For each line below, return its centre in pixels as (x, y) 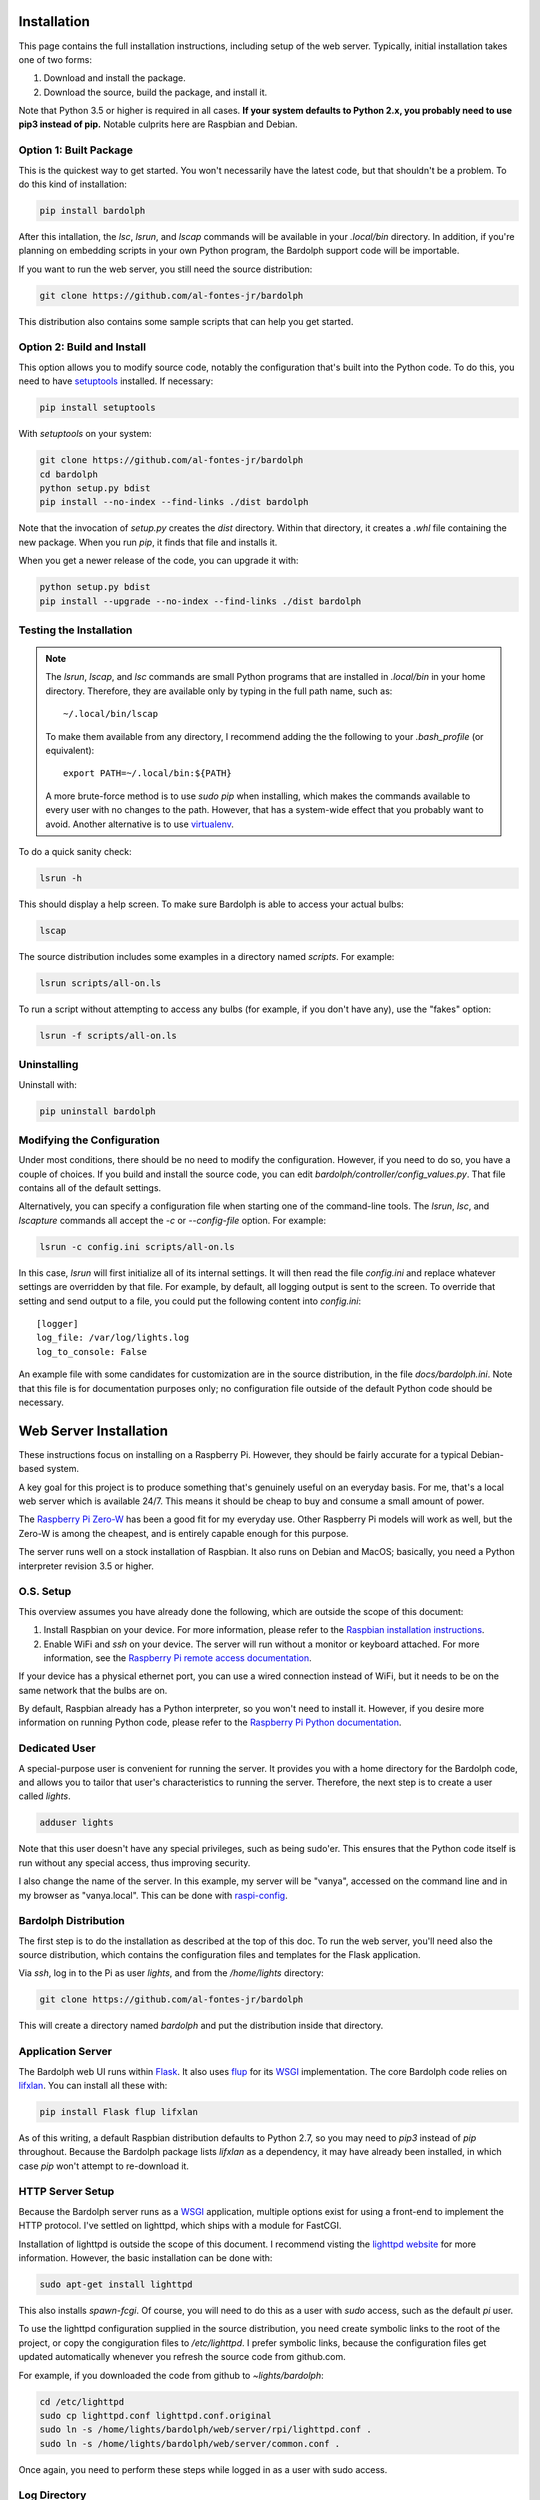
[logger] (57, 1324)
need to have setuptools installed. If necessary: (116, 381)
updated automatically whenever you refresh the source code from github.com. (182, 2357)
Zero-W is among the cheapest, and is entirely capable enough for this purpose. (183, 1533)
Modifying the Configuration (89, 1140)
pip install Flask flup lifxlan (119, 2111)
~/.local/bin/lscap (111, 714)
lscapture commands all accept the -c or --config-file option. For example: (172, 1220)
